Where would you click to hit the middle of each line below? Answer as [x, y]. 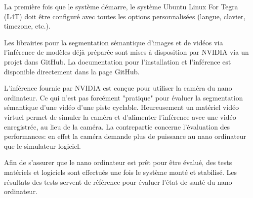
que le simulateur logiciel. [42, 146]
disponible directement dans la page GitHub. [72, 71]
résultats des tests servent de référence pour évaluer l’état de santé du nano [118, 181]
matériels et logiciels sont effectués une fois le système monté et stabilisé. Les [121, 172]
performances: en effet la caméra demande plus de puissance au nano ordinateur [125, 136]
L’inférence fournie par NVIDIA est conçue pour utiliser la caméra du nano [118, 88]
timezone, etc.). [27, 26]
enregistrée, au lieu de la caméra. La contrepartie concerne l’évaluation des [117, 126]
